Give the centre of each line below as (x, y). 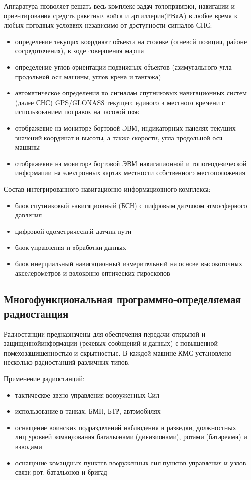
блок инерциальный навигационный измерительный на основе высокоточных (129, 263)
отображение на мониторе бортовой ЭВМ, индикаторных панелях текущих (125, 128)
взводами (29, 446)
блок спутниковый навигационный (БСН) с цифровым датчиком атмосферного (131, 205)
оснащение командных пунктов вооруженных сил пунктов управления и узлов (131, 462)
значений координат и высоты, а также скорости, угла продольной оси (119, 137)
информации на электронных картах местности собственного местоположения (130, 173)
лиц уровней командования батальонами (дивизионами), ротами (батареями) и (131, 437)
